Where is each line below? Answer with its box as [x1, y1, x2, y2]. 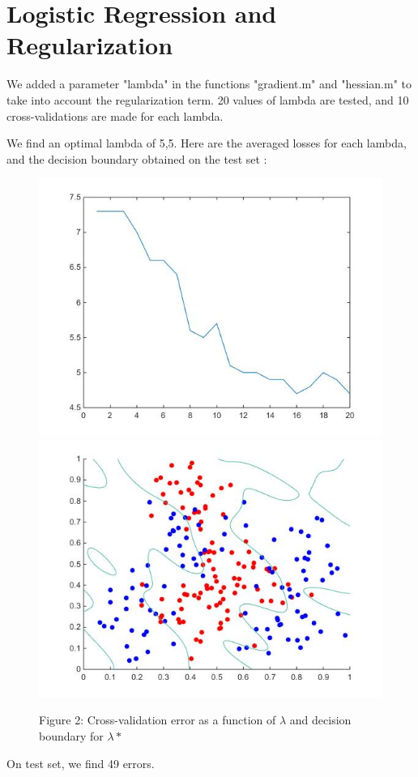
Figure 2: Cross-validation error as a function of [39, 711, 276, 728]
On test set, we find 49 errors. [6, 754, 155, 771]
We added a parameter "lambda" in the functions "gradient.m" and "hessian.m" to [6, 75, 412, 92]
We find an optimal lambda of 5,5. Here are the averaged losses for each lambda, [6, 134, 407, 152]
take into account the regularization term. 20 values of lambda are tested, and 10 [6, 91, 409, 108]
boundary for [39, 728, 104, 745]
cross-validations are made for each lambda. [6, 107, 224, 124]
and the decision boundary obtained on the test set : [6, 150, 267, 167]
